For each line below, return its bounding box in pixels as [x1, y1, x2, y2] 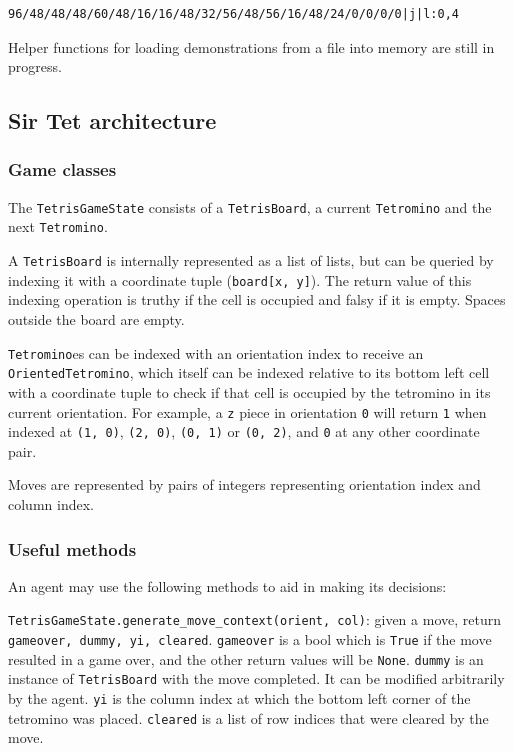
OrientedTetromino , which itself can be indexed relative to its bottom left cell [8, 362, 490, 383]
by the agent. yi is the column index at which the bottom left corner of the [8, 688, 471, 709]
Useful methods [8, 536, 137, 561]
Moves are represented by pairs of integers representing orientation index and [8, 474, 481, 495]
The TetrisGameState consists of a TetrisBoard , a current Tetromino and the [8, 196, 492, 217]
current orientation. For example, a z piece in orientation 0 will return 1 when [8, 401, 487, 422]
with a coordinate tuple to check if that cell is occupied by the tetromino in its [8, 381, 491, 402]
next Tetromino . [8, 216, 108, 237]
